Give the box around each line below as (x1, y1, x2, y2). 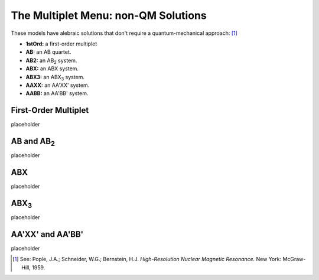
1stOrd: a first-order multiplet (25, 40, 97, 47)
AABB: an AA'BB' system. (25, 90, 89, 97)
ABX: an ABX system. (25, 65, 79, 72)
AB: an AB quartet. (25, 48, 71, 56)
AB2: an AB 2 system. (25, 57, 77, 65)
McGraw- (282, 256, 306, 263)
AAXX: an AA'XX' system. (25, 82, 90, 89)
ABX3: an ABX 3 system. (25, 73, 85, 82)
